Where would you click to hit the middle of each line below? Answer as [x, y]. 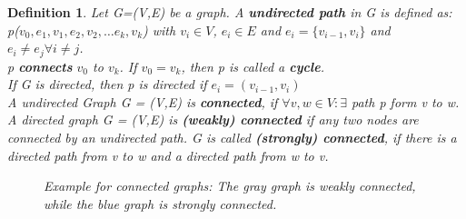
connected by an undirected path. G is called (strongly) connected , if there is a [232, 138]
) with [159, 30]
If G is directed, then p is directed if [107, 84]
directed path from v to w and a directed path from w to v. [168, 155]
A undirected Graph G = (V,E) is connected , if [143, 101]
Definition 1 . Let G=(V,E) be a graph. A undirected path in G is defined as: [230, 12]
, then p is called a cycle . [253, 66]
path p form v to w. [406, 101]
